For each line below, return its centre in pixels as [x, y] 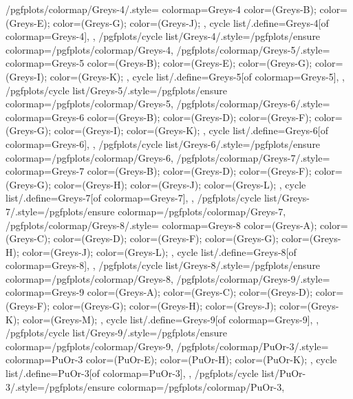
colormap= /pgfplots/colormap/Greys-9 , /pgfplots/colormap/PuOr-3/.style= [167, 346]
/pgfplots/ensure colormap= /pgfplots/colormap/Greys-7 [164, 211]
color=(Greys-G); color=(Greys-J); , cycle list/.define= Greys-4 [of [191, 22]
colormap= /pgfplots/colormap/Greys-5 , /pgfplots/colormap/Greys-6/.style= [168, 104]
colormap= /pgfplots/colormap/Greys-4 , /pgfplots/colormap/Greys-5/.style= [168, 49]
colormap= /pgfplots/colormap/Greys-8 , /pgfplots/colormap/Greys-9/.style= [168, 278]
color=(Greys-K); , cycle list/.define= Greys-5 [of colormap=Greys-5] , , [197, 76]
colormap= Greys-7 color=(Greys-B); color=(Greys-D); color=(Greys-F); [159, 171]
